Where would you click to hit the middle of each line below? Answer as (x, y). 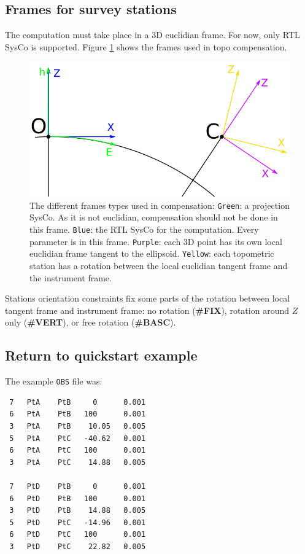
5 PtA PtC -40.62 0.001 (78, 438)
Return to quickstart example (101, 355)
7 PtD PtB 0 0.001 (78, 487)
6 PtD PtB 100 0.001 (78, 498)
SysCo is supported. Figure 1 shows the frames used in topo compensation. (146, 46)
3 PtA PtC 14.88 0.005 (78, 462)
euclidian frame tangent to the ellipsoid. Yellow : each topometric (152, 253)
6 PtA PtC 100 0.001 (78, 451)
